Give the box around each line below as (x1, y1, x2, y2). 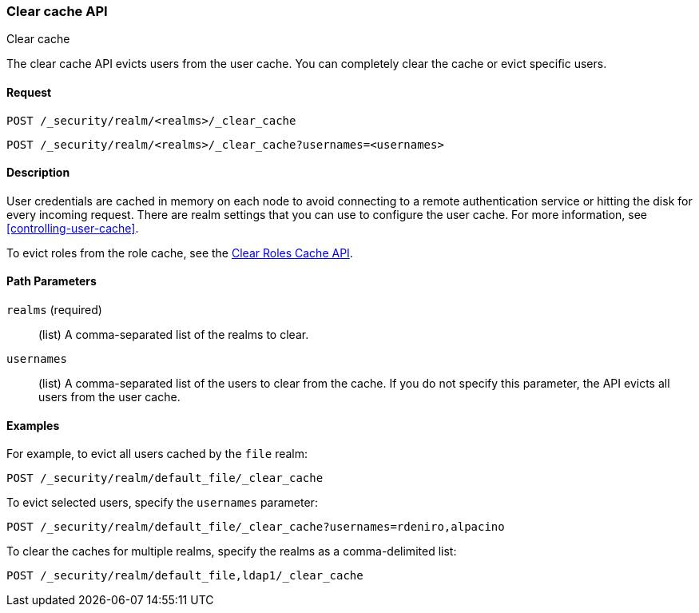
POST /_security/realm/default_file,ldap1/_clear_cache (6, 569, 363, 583)
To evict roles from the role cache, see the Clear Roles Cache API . (6, 245, 353, 260)
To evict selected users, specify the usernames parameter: (6, 496, 318, 510)
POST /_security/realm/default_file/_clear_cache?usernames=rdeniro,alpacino (6, 520, 505, 534)
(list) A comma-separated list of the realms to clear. (38, 328, 309, 342)
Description (6, 165, 70, 180)
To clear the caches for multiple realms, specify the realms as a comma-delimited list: (6, 544, 457, 559)
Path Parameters (6, 274, 97, 289)
